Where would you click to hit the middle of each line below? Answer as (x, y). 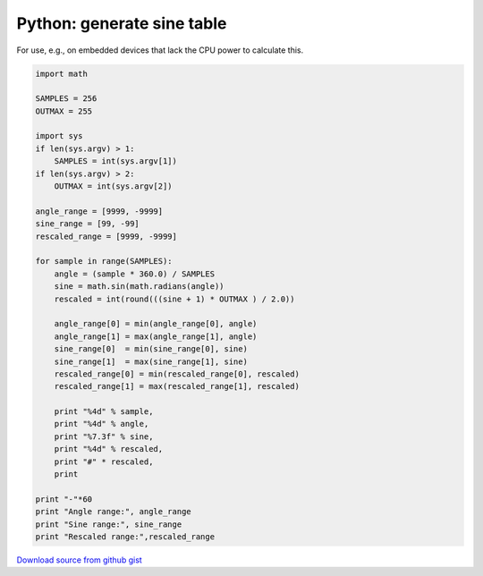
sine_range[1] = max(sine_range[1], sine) (151, 361)
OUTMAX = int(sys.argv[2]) (114, 186)
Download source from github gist (79, 560)
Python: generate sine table (122, 23)
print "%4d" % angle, (102, 424)
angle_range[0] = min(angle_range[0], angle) (156, 324)
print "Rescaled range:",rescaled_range (125, 536)
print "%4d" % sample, (104, 412)
